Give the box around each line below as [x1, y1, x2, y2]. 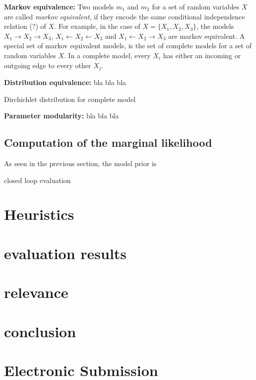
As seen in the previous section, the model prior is [4, 158, 157, 168]
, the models [196, 21, 234, 31]
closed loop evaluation [4, 175, 71, 185]
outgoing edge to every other [4, 60, 91, 70]
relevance [4, 282, 68, 302]
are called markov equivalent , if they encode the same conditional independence [4, 11, 245, 21]
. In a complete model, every [64, 50, 151, 60]
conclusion [4, 321, 76, 341]
